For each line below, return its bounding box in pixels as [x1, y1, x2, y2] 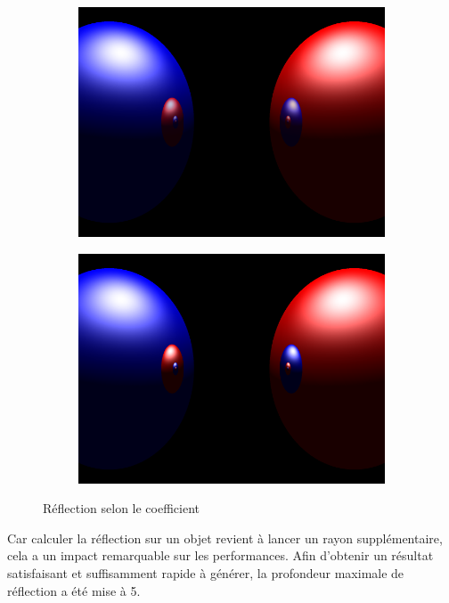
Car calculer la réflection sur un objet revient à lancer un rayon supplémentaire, [7, 528, 443, 547]
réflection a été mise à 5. [7, 581, 141, 599]
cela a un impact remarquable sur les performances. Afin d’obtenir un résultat [7, 546, 434, 565]
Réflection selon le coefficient [43, 499, 200, 517]
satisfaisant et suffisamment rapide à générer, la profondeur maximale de [7, 563, 404, 582]
